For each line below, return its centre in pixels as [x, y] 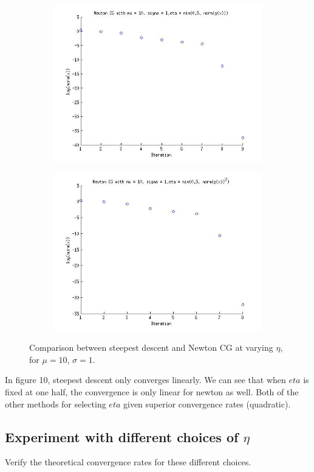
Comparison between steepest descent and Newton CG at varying [151, 347]
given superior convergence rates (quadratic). [207, 403]
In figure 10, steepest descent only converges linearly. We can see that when [145, 380]
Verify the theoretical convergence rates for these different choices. [128, 462]
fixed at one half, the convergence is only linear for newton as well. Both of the [152, 391]
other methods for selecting [56, 403]
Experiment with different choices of [122, 436]
